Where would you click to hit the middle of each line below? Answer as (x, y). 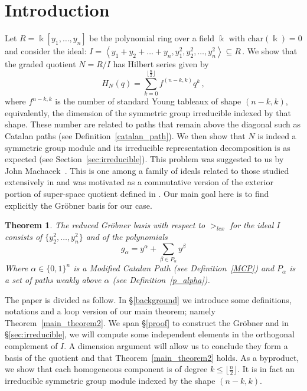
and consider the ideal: (46, 51)
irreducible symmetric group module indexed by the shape (110, 380)
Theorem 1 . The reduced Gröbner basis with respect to (105, 225)
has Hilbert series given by (161, 64)
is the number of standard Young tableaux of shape (148, 101)
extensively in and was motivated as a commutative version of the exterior (139, 182)
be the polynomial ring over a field (152, 38)
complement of (31, 345)
